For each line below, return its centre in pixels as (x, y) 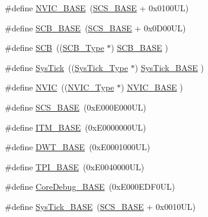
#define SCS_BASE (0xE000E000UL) (76, 107)
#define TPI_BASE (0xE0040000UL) (75, 166)
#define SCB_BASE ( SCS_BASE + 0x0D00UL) (95, 27)
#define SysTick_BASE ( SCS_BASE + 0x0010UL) (100, 206)
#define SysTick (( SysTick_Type (66, 67)
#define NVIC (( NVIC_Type (60, 87)
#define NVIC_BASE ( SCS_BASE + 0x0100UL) (97, 8)
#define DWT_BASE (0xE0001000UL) (78, 147)
